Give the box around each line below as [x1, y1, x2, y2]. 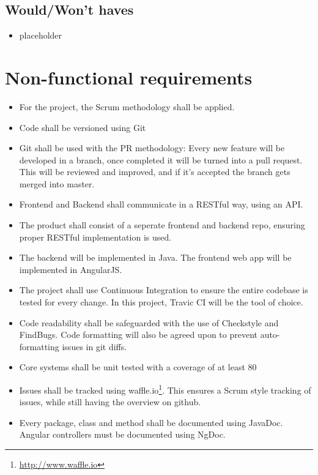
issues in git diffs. [62, 340, 127, 353]
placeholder [19, 29, 62, 42]
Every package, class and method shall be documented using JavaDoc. [19, 416, 283, 428]
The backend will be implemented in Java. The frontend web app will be [19, 251, 292, 264]
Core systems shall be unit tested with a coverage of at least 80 [19, 361, 257, 373]
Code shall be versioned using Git [19, 121, 146, 133]
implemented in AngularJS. [19, 263, 122, 275]
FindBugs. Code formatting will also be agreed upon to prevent [19, 328, 257, 341]
